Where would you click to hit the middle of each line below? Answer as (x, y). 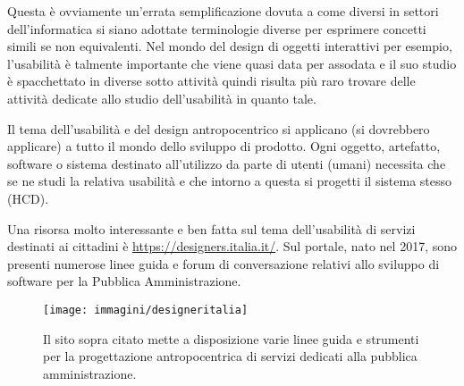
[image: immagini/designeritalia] (146, 310)
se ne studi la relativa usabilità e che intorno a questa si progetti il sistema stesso (230, 181)
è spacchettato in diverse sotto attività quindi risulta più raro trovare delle (211, 81)
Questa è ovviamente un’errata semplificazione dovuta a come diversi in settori (223, 11)
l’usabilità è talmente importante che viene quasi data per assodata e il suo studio (232, 63)
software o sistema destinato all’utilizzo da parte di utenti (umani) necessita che (227, 163)
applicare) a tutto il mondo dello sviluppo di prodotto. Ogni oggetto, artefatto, (224, 146)
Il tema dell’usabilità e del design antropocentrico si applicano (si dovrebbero (219, 128)
